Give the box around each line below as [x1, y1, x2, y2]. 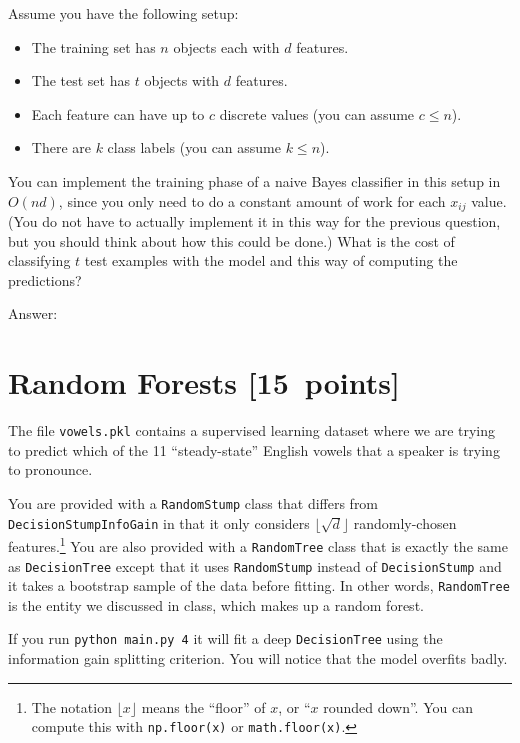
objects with [144, 70, 220, 91]
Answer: [8, 303, 58, 324]
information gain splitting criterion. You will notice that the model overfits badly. [8, 648, 508, 669]
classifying [8, 250, 71, 271]
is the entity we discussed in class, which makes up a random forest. [8, 594, 424, 615]
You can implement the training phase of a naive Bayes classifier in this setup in [8, 170, 501, 191]
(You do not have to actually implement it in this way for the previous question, [8, 211, 501, 232]
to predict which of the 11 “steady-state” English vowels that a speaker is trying [8, 439, 500, 460]
